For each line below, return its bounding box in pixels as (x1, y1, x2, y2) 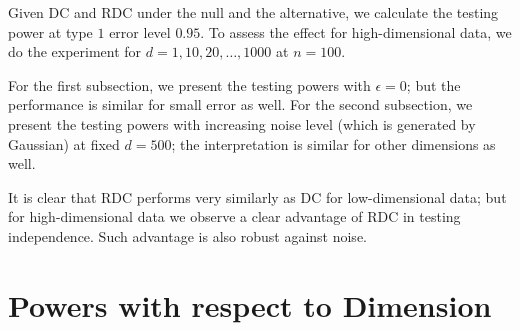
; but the (406, 74, 461, 95)
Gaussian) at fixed (8, 133, 120, 154)
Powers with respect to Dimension (8, 284, 492, 325)
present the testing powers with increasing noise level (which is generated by (8, 113, 476, 134)
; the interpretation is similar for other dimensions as (171, 133, 496, 154)
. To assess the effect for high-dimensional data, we (200, 21, 512, 42)
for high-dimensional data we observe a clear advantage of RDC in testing (8, 206, 461, 227)
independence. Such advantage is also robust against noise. (8, 225, 367, 246)
